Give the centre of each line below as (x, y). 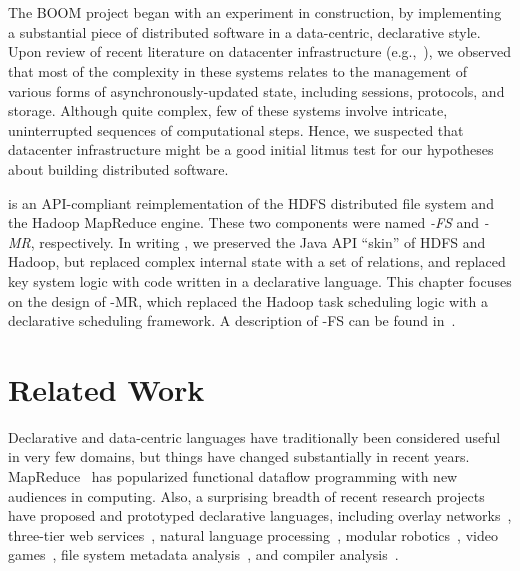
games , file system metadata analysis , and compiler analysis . (203, 554)
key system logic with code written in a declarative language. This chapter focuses (260, 280)
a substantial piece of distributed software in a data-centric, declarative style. (244, 31)
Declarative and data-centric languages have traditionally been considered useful (254, 436)
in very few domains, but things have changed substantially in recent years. (239, 456)
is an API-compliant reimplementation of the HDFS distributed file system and (251, 202)
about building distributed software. (118, 168)
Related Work (106, 388)
